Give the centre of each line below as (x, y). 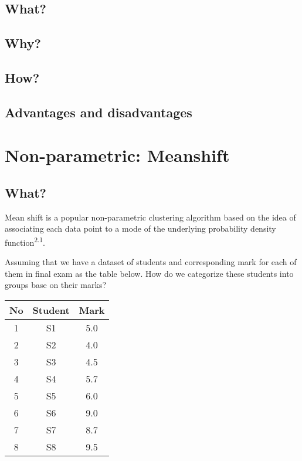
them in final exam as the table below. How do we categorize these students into (149, 273)
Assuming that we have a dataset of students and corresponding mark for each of (151, 262)
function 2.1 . (25, 241)
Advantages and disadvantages (99, 112)
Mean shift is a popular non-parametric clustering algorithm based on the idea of (150, 217)
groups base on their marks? (56, 285)
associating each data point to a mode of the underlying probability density (140, 228)
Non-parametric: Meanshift (117, 155)
